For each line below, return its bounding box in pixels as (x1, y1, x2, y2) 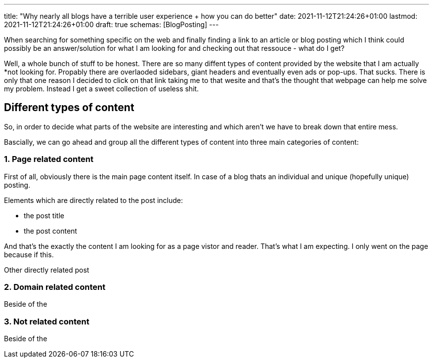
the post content (24, 226, 77, 235)
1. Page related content (4, 154, 94, 164)
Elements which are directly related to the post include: (4, 196, 183, 204)
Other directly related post (4, 265, 89, 274)
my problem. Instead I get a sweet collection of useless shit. (4, 84, 199, 93)
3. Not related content (4, 316, 89, 326)
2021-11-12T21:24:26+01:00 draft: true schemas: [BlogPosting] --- (4, 20, 219, 29)
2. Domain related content (4, 282, 106, 292)
